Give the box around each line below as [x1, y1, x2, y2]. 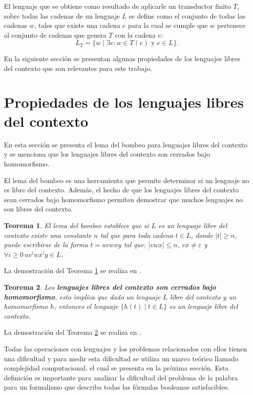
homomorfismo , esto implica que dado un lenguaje [4, 291, 161, 302]
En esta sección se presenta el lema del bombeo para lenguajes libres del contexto [4, 139, 248, 149]
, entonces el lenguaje [54, 301, 118, 311]
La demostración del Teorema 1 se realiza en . [4, 265, 141, 276]
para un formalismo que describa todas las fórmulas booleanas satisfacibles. [4, 382, 230, 392]
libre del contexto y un [170, 291, 236, 302]
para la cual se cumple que [127, 20, 208, 30]
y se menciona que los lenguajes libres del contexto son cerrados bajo [4, 149, 211, 159]
